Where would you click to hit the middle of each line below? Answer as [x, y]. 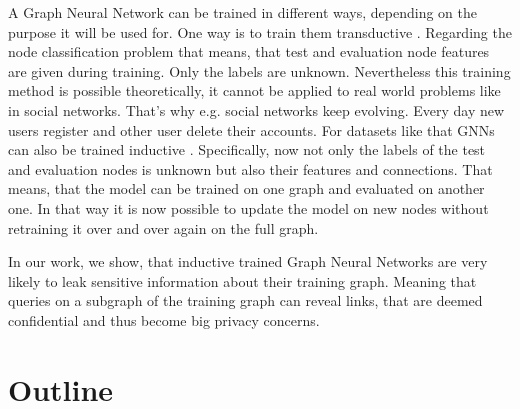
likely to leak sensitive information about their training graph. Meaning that [242, 280]
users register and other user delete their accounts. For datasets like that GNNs [251, 129]
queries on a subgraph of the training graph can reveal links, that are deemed [245, 300]
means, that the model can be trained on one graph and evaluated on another [246, 188]
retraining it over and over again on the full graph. [163, 227]
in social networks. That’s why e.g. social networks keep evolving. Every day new [256, 109]
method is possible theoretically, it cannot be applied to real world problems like [254, 90]
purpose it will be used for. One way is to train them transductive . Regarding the [260, 31]
